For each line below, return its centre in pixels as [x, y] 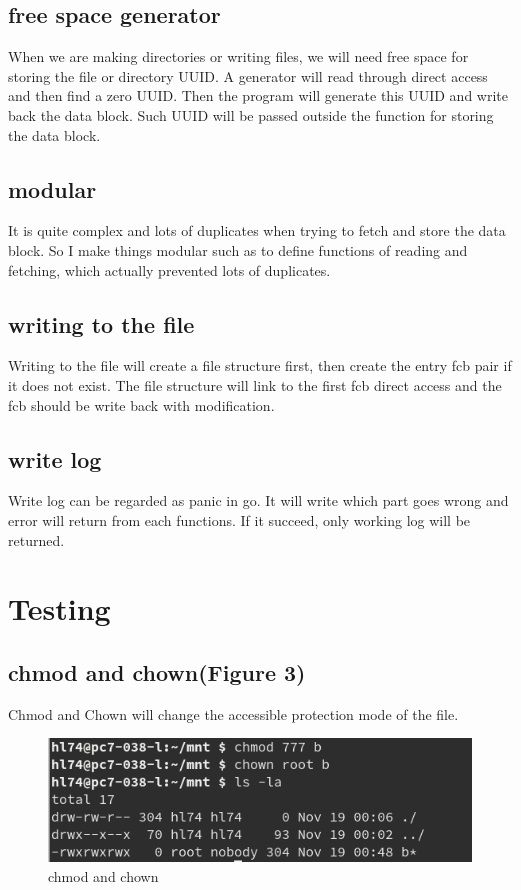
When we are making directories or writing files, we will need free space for [238, 56]
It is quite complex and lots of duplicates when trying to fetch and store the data [257, 230]
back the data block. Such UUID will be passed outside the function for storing [251, 114]
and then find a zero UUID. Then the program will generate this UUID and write [258, 95]
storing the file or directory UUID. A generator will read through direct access [248, 75]
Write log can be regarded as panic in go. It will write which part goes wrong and [258, 500]
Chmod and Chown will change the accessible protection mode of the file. [233, 713]
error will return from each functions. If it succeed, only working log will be [239, 519]
